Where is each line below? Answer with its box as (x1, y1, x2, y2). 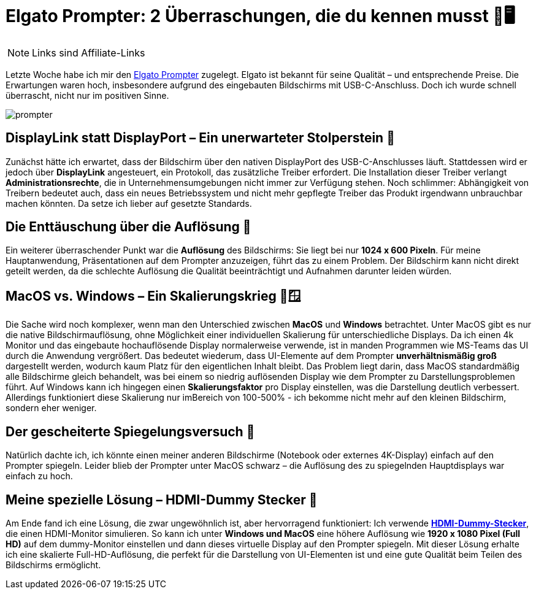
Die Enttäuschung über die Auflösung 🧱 (6, 219, 251, 235)
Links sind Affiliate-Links (32, 46, 145, 59)
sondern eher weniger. (6, 403, 97, 414)
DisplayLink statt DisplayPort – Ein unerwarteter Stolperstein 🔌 (6, 130, 395, 146)
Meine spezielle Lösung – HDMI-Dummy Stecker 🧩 (6, 492, 318, 507)
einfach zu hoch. (6, 471, 73, 482)
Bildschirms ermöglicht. (6, 559, 101, 570)
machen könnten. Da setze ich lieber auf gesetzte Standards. (6, 198, 252, 209)
